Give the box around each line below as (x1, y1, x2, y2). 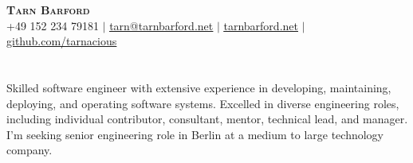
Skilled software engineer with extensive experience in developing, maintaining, (6, 79, 391, 95)
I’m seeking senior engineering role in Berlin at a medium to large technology (6, 126, 384, 142)
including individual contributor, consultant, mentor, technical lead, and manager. (6, 111, 408, 127)
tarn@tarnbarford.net (109, 17, 214, 33)
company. (6, 142, 53, 158)
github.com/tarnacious (6, 33, 117, 49)
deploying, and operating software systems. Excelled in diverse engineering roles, (6, 95, 399, 111)
